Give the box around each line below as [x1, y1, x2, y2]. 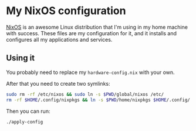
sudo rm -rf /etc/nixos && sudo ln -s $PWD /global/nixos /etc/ [6, 91, 164, 98]
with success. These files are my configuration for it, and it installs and [6, 29, 177, 36]
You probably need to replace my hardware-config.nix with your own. [6, 69, 175, 76]
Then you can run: [6, 108, 50, 115]
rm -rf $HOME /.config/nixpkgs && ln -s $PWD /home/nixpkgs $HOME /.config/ [6, 97, 191, 103]
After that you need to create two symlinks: [6, 80, 110, 87]
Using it [6, 53, 35, 63]
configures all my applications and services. [6, 36, 113, 43]
